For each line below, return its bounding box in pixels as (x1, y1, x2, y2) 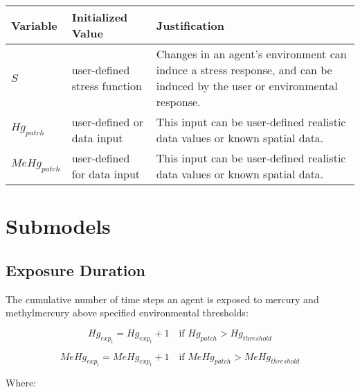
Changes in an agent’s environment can (156, 46, 347, 62)
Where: (6, 375, 36, 390)
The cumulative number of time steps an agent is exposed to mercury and (6, 291, 319, 306)
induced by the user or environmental (156, 78, 338, 94)
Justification (156, 17, 225, 33)
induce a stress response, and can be (156, 62, 332, 78)
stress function (71, 78, 142, 94)
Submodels (6, 212, 111, 240)
